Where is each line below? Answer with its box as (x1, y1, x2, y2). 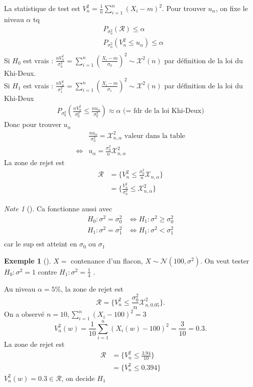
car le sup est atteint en (4, 238, 77, 249)
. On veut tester (200, 255, 249, 266)
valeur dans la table (124, 132, 185, 140)
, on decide (61, 372, 95, 383)
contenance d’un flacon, (71, 255, 143, 266)
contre (38, 266, 57, 277)
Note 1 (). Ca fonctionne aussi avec (4, 203, 112, 213)
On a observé (4, 309, 45, 319)
